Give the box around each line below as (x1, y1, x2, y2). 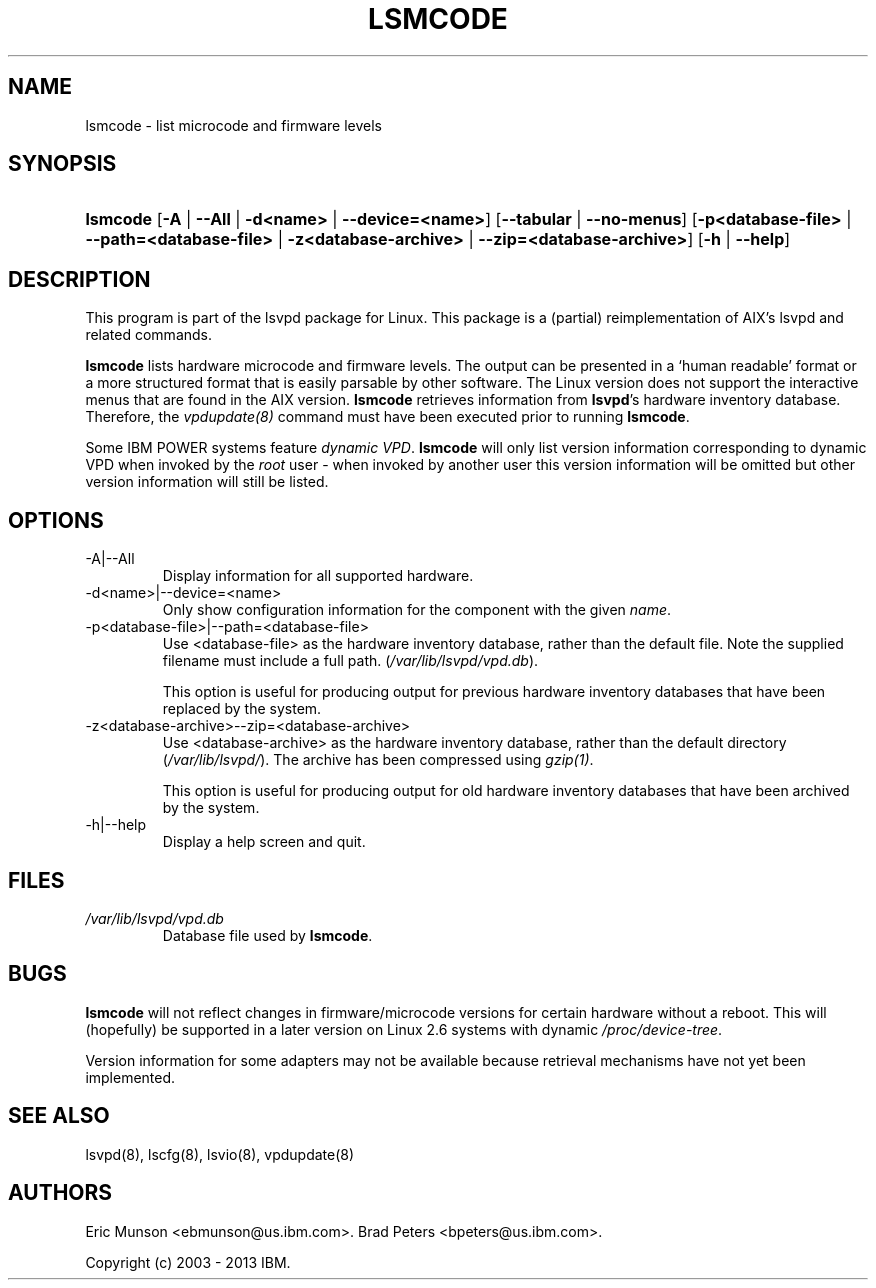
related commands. (85, 326, 213, 344)
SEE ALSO (8, 1103, 110, 1129)
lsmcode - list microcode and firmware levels (85, 116, 382, 134)
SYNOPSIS (8, 151, 117, 177)
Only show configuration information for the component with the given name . (162, 601, 672, 619)
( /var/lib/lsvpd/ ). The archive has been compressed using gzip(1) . (162, 751, 594, 769)
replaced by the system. (162, 700, 322, 718)
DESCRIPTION (8, 266, 151, 292)
